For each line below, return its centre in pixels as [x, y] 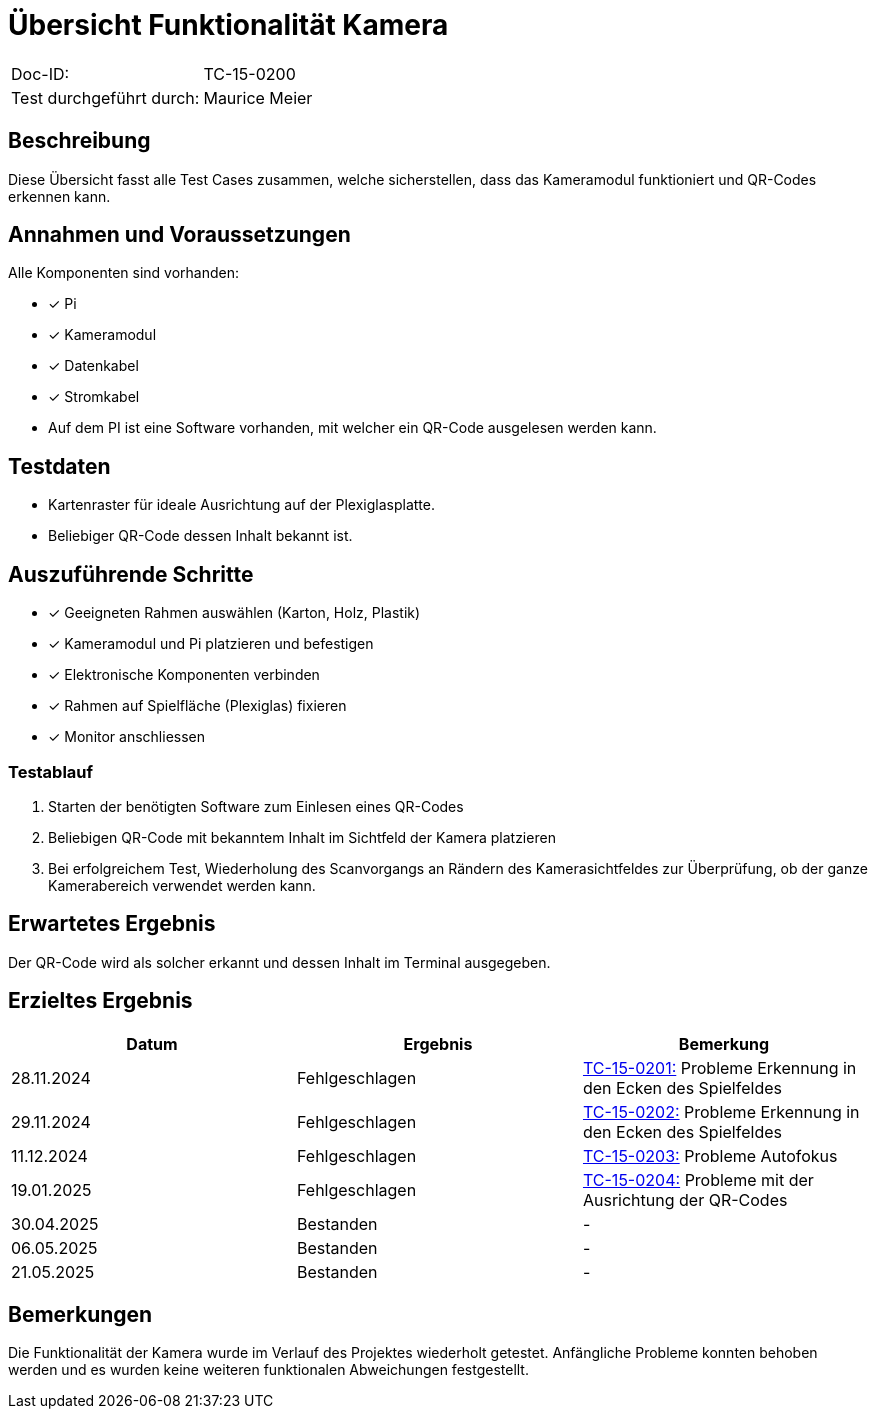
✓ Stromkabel [94, 397]
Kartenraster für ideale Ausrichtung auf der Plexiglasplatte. [241, 505]
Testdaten [59, 466]
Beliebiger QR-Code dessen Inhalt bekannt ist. [200, 536]
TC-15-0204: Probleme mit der [698, 1179]
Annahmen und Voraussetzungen [179, 235]
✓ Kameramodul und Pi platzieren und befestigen [211, 644]
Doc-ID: [40, 73]
